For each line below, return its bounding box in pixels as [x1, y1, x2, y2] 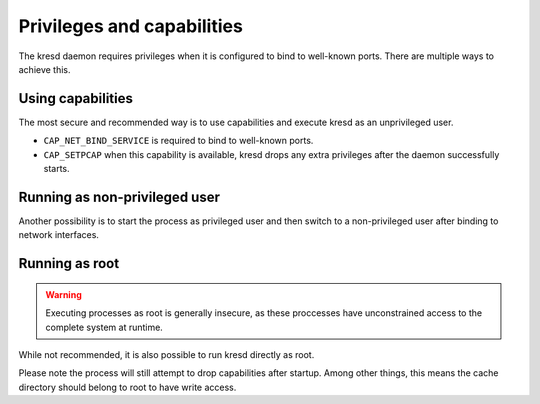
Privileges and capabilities [18, 15, 244, 37]
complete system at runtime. [45, 321, 164, 333]
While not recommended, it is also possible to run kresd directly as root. [18, 348, 315, 360]
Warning [45, 288, 82, 300]
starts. [43, 163, 70, 175]
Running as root [18, 255, 120, 272]
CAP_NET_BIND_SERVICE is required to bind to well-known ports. [43, 135, 314, 147]
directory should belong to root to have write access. [18, 381, 237, 393]
